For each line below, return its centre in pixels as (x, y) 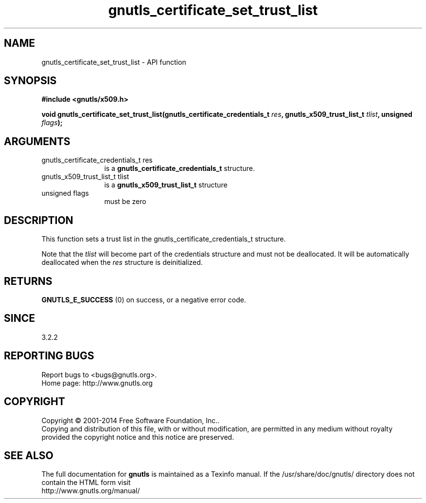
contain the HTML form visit (86, 483)
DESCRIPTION (39, 220)
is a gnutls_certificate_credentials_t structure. (179, 168)
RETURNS (28, 281)
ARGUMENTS (37, 141)
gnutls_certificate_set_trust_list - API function (114, 62)
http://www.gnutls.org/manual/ (91, 491)
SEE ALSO (29, 455)
